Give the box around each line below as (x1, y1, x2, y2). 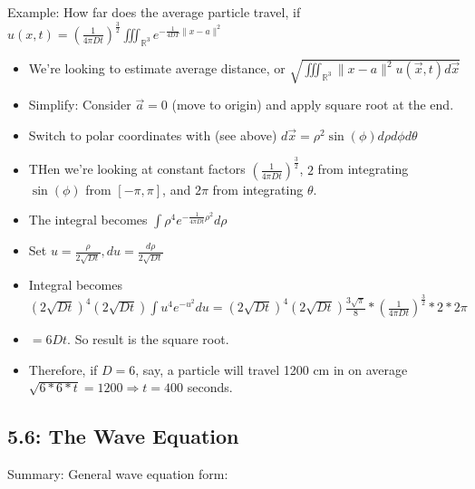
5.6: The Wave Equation (7, 422, 239, 450)
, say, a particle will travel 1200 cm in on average (135, 360, 408, 379)
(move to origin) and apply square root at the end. (171, 95, 454, 114)
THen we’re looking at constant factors (28, 159, 246, 178)
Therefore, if (28, 360, 98, 379)
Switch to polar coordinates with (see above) (28, 125, 277, 144)
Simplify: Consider (28, 95, 131, 114)
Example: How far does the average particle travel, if (7, 3, 301, 21)
